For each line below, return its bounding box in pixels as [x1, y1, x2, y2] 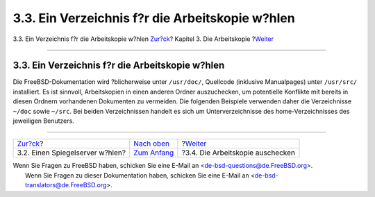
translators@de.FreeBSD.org [25, 181, 107, 189]
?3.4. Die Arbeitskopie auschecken [181, 148, 295, 157]
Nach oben [133, 139, 170, 148]
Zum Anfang [133, 148, 174, 157]
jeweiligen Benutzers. [12, 117, 74, 125]
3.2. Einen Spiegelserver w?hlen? [17, 148, 126, 157]
